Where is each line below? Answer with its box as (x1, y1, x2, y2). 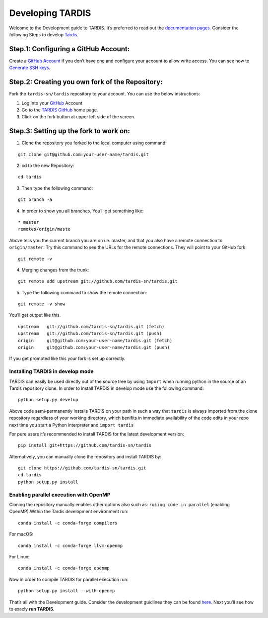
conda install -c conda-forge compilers (18, 520, 118, 526)
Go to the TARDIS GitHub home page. (21, 107, 98, 113)
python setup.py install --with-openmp (18, 588, 115, 594)
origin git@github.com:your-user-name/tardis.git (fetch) (18, 338, 173, 343)
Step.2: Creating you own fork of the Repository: (9, 78, 163, 87)
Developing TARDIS (9, 7, 91, 18)
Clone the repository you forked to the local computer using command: (21, 140, 167, 146)
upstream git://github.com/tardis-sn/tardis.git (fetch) (18, 324, 165, 329)
